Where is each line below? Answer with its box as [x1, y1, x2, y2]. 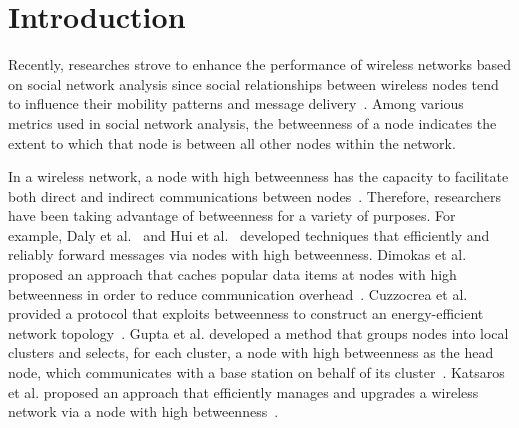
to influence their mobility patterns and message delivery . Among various [8, 93, 464, 114]
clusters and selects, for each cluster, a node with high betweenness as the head [8, 342, 494, 363]
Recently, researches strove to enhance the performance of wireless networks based [8, 54, 511, 75]
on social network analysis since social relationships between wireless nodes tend [8, 73, 499, 94]
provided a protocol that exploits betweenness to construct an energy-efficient [8, 303, 484, 324]
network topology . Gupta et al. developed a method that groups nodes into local [8, 322, 509, 343]
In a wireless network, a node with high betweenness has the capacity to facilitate [8, 166, 509, 187]
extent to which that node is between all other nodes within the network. [8, 132, 456, 153]
